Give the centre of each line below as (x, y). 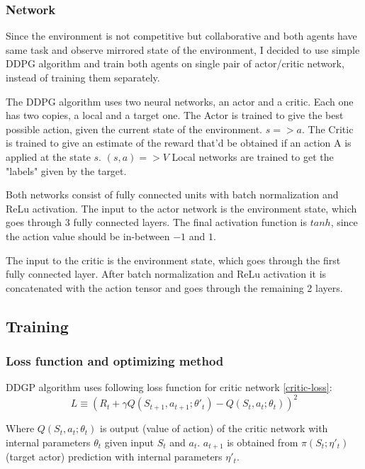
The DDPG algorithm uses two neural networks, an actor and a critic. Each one (180, 101)
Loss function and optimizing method (115, 361)
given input (129, 442)
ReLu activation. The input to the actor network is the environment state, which (181, 208)
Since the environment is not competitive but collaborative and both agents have (181, 36)
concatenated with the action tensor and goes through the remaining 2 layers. (174, 287)
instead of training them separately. (83, 77)
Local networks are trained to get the (253, 156)
